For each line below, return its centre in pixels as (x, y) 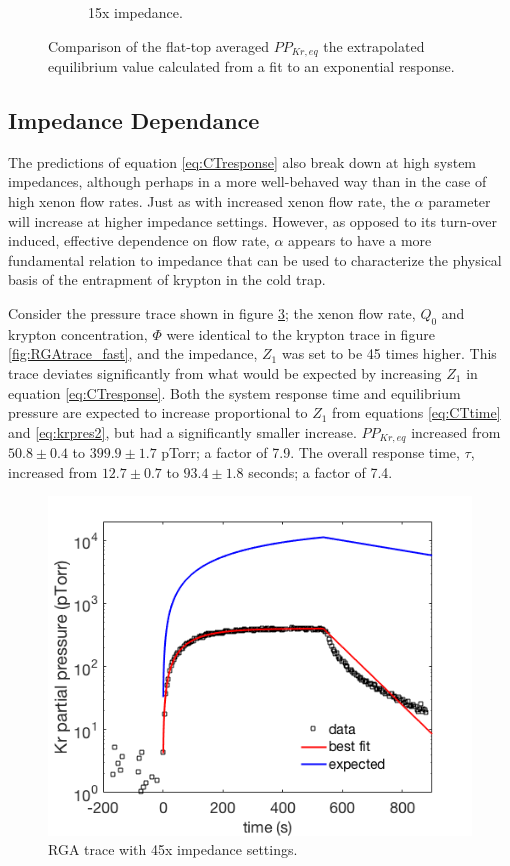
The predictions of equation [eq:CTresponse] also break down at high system (242, 161)
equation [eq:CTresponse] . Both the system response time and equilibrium (234, 392)
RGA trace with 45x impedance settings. (173, 849)
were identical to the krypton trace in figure (300, 333)
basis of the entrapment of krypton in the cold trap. (167, 279)
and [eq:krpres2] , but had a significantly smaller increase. (182, 431)
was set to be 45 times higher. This (389, 353)
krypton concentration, (78, 333)
